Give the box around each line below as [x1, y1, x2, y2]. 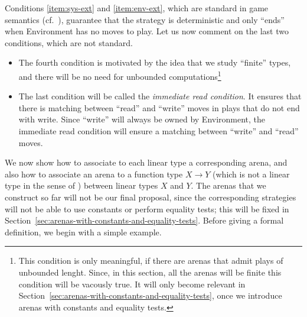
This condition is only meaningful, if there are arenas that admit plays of [18, 254, 283, 267]
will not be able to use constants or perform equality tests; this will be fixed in [5, 202, 289, 215]
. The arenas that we [191, 179, 266, 192]
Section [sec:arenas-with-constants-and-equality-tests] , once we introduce [18, 289, 282, 302]
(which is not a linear [213, 167, 290, 180]
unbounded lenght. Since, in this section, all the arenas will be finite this [18, 266, 282, 278]
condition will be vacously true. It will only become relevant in [18, 277, 246, 290]
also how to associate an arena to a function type [5, 167, 183, 180]
